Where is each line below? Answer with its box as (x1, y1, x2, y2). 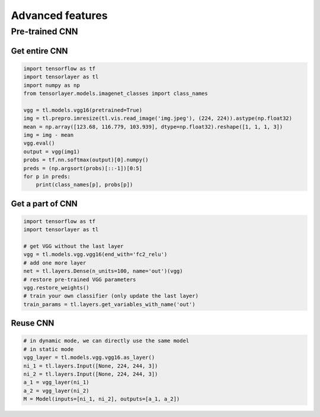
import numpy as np (23, 82, 80, 88)
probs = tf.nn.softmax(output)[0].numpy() (23, 157, 149, 163)
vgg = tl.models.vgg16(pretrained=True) (23, 107, 142, 113)
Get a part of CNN (11, 199, 78, 209)
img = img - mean (23, 131, 74, 138)
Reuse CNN (11, 318, 55, 329)
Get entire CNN (11, 46, 68, 56)
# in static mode (23, 346, 74, 352)
